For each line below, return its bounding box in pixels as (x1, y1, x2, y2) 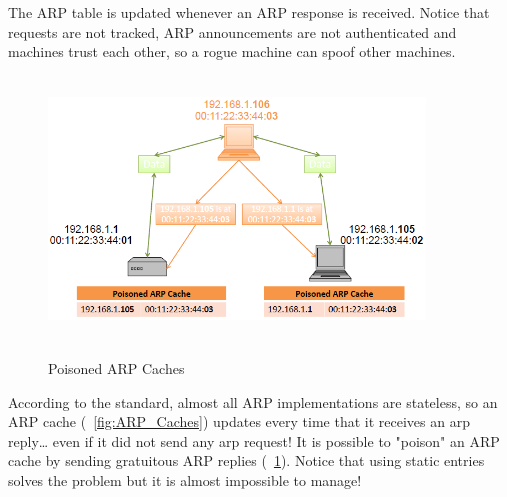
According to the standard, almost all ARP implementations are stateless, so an (8, 391, 498, 412)
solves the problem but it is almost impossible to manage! (8, 469, 362, 490)
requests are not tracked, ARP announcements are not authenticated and (8, 21, 457, 42)
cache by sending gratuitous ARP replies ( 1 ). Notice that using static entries (8, 450, 485, 471)
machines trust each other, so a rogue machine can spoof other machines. (8, 41, 456, 62)
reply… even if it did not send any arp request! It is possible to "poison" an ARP (8, 430, 500, 451)
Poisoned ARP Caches (48, 357, 185, 378)
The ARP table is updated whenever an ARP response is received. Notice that (8, 2, 490, 22)
